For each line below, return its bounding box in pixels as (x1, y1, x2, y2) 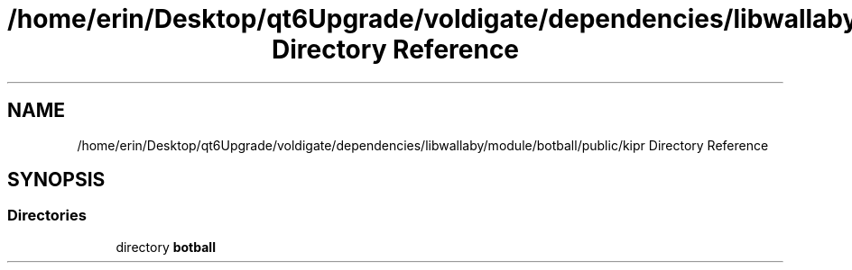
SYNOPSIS (7, 168, 106, 192)
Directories (7, 206, 87, 225)
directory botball (116, 238, 216, 255)
